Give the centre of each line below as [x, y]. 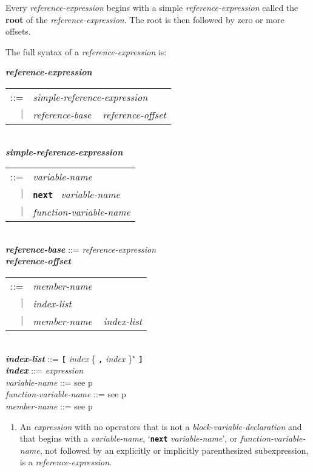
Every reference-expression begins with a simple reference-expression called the [152, 7]
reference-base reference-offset [99, 114]
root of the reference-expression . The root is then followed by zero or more [145, 19]
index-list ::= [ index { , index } [69, 358]
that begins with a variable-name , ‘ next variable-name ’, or [129, 438]
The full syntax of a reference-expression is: [86, 51]
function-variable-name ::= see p [66, 394]
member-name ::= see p [49, 405]
